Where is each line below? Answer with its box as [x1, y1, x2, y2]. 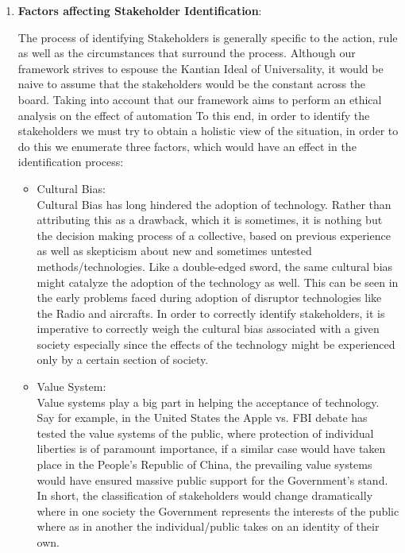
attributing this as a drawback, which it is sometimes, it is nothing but [37, 211, 383, 228]
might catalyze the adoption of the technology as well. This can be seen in [37, 273, 399, 290]
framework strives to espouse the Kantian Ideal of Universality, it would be [17, 60, 384, 76]
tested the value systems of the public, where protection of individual [37, 424, 374, 441]
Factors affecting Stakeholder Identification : [17, 2, 262, 18]
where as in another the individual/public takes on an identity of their [37, 518, 380, 535]
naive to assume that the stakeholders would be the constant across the [17, 75, 366, 92]
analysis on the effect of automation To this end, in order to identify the [17, 106, 370, 123]
